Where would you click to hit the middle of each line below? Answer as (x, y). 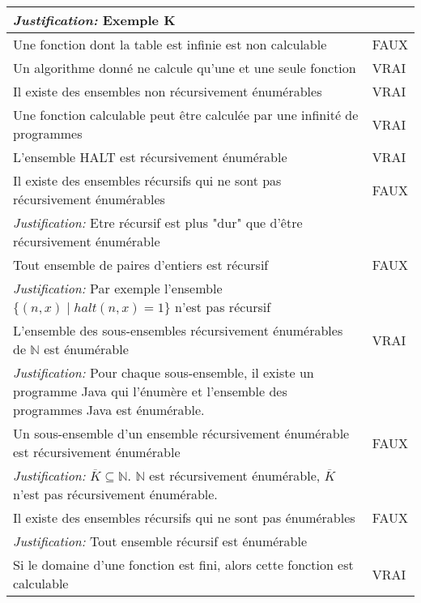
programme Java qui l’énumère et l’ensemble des (150, 391)
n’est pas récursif (223, 307)
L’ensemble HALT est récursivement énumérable (150, 157)
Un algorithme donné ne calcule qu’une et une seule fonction (185, 68)
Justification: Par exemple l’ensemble (118, 288)
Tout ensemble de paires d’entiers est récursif (141, 265)
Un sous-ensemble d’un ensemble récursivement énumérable (181, 433)
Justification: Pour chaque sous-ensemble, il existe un (164, 372)
